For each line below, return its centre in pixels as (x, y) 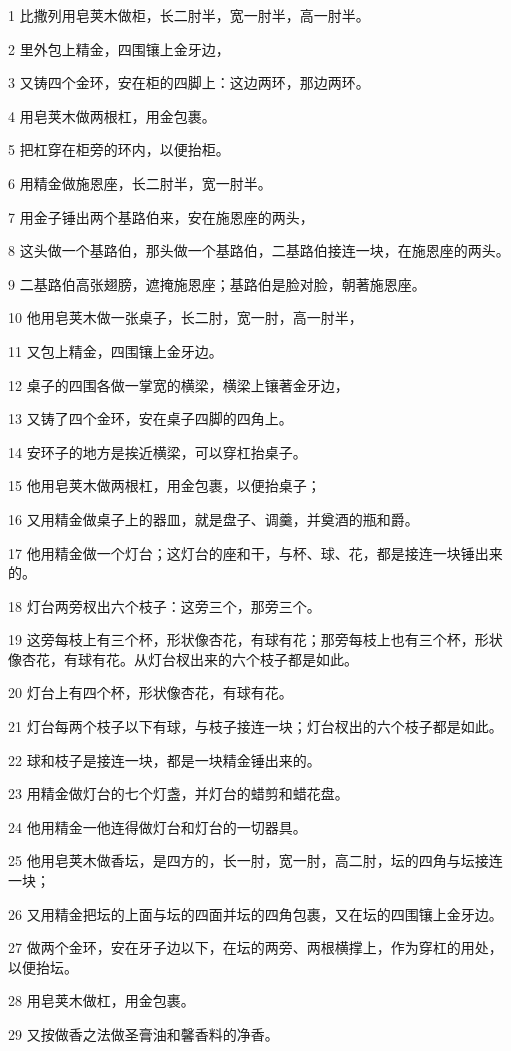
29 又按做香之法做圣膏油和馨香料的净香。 (143, 1034)
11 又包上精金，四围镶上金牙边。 (115, 350)
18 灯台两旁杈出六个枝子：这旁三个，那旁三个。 (164, 605)
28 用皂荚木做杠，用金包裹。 (101, 1000)
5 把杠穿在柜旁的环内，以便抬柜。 (119, 149)
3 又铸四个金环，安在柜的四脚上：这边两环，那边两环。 (189, 82)
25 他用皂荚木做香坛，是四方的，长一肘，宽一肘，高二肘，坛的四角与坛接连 (255, 860)
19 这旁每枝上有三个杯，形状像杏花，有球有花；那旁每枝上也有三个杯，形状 (255, 639)
